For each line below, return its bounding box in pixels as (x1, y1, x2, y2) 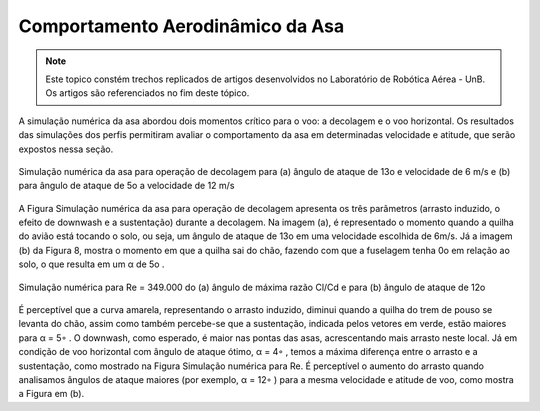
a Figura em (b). (18, 388, 85, 400)
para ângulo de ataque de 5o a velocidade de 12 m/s (18, 180, 235, 192)
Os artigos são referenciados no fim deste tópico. (45, 87, 250, 99)
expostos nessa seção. (18, 143, 114, 155)
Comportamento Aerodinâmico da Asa (18, 15, 345, 37)
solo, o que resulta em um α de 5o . (18, 258, 165, 270)
